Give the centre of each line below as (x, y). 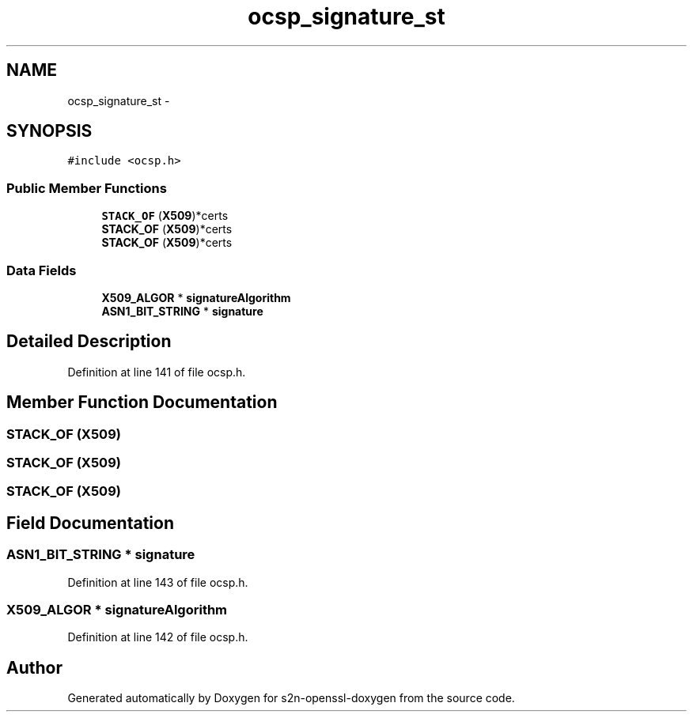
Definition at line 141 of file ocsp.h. (157, 372)
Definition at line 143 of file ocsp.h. (158, 582)
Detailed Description (89, 342)
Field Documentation (90, 523)
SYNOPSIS (49, 131)
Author (34, 667)
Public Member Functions (87, 188)
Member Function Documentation (142, 402)
